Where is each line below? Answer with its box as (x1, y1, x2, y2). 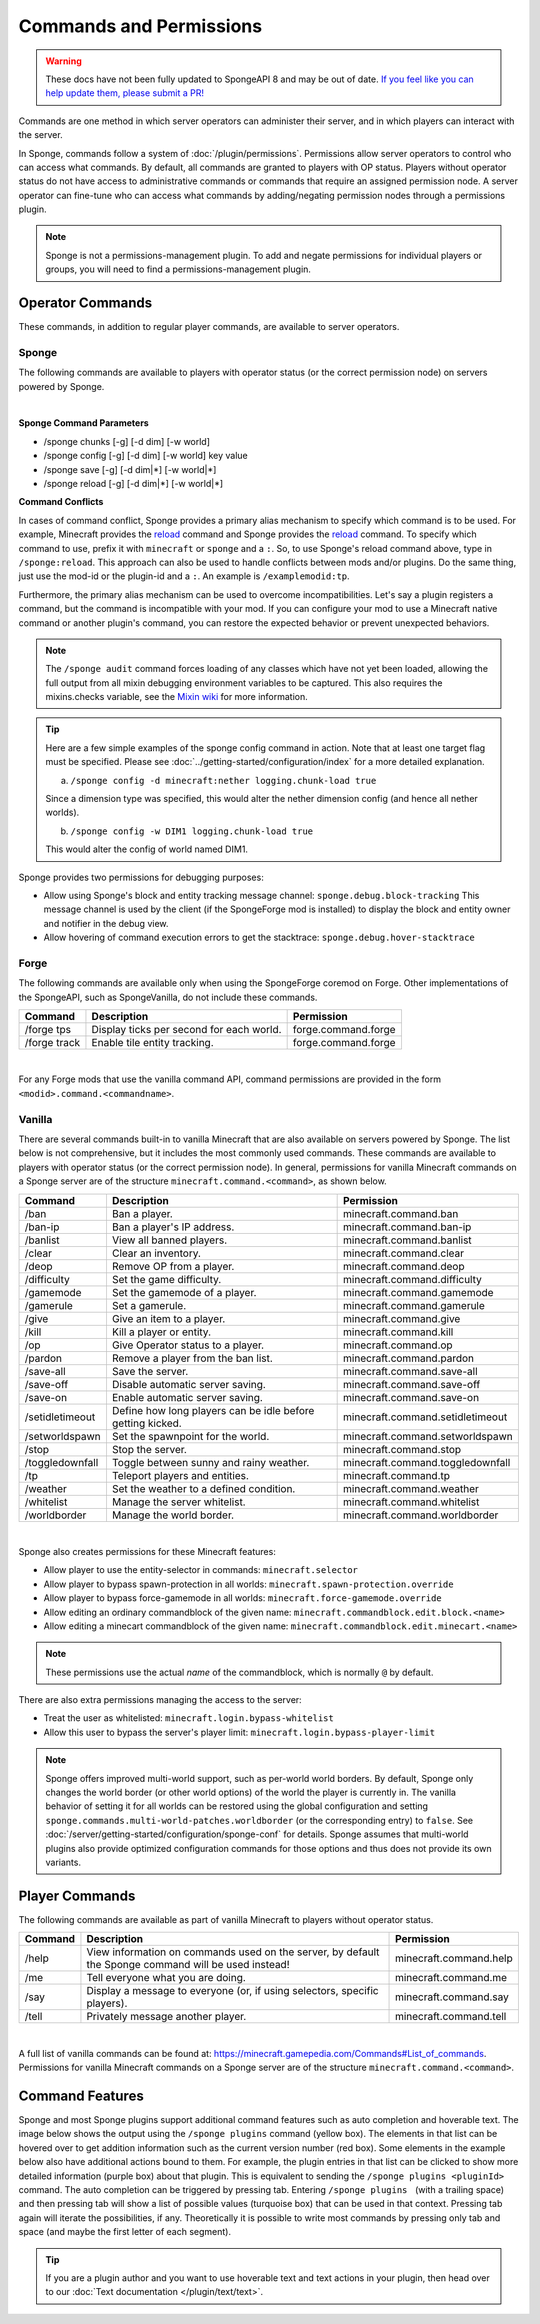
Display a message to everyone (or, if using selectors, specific (86, 1984, 379, 1998)
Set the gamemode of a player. (111, 1285, 257, 1299)
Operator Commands (18, 295, 153, 312)
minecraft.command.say (395, 1990, 509, 2004)
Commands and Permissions (18, 15, 263, 37)
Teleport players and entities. (111, 1468, 250, 1482)
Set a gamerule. (111, 1298, 187, 1312)
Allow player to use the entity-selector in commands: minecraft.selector (43, 1564, 359, 1576)
